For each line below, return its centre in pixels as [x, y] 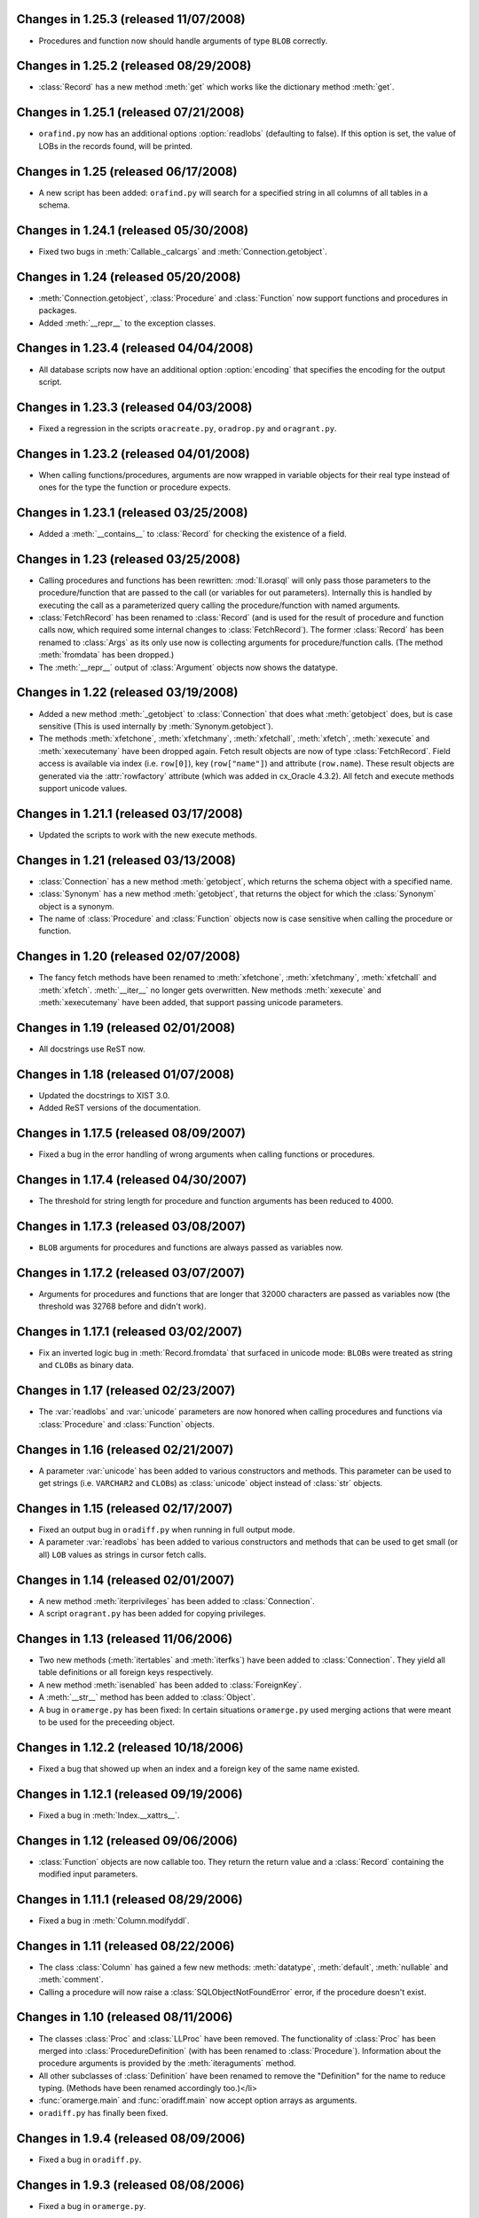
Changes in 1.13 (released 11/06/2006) [125, 1638]
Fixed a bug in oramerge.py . [92, 2206]
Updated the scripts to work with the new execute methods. [148, 835]
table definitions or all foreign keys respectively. [126, 1672]
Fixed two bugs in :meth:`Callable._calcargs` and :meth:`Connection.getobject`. [183, 251]
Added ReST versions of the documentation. [120, 1108]
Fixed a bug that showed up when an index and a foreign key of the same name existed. [199, 1768]
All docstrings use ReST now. [92, 1049]
